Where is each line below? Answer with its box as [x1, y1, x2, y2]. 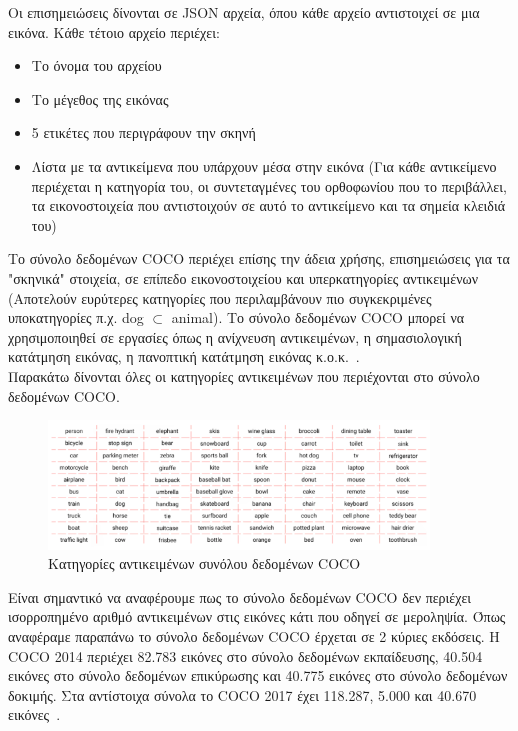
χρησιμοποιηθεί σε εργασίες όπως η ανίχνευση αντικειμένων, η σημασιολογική [8, 326, 462, 347]
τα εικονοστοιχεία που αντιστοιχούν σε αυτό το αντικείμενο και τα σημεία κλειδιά [31, 195, 506, 216]
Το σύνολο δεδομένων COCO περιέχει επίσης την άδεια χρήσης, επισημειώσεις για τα [8, 248, 510, 269]
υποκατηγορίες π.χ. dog [8, 307, 144, 328]
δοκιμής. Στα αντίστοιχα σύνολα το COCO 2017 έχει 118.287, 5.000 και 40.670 [8, 684, 477, 705]
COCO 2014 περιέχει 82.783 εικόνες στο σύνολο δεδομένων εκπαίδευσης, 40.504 [8, 645, 483, 666]
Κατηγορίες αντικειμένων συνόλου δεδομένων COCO [48, 553, 361, 574]
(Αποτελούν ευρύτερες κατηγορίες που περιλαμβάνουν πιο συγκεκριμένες [8, 287, 432, 308]
